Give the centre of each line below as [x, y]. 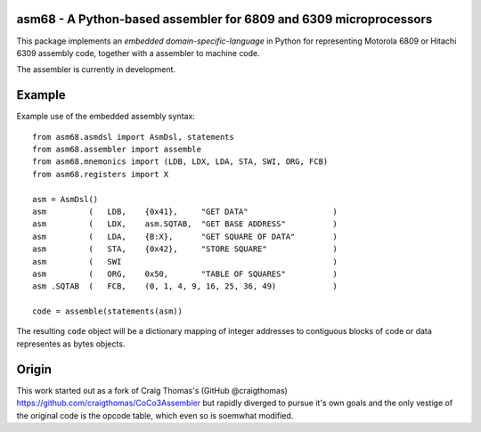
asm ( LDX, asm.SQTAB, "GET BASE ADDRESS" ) [185, 224]
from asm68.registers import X [101, 174]
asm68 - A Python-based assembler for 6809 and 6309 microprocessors [224, 19]
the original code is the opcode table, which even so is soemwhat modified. [155, 415]
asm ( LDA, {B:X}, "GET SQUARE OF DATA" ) [185, 236]
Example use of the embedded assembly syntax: [106, 117]
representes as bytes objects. [71, 344]
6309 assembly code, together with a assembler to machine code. [138, 53]
